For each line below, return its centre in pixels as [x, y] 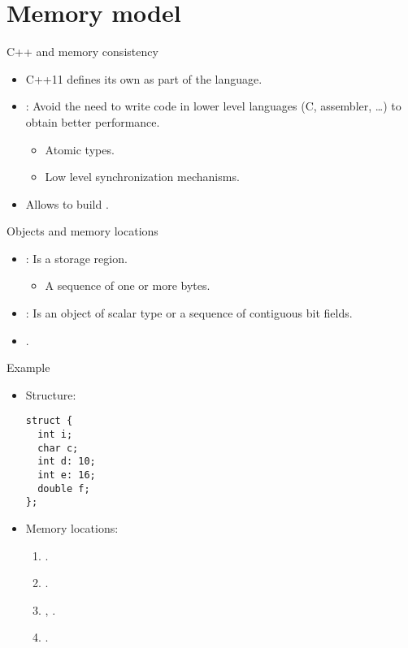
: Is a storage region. [76, 258]
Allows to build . [67, 203]
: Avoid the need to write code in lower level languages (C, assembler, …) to [213, 106]
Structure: [51, 394]
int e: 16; [67, 475]
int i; [55, 435]
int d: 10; [67, 462]
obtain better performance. [93, 121]
